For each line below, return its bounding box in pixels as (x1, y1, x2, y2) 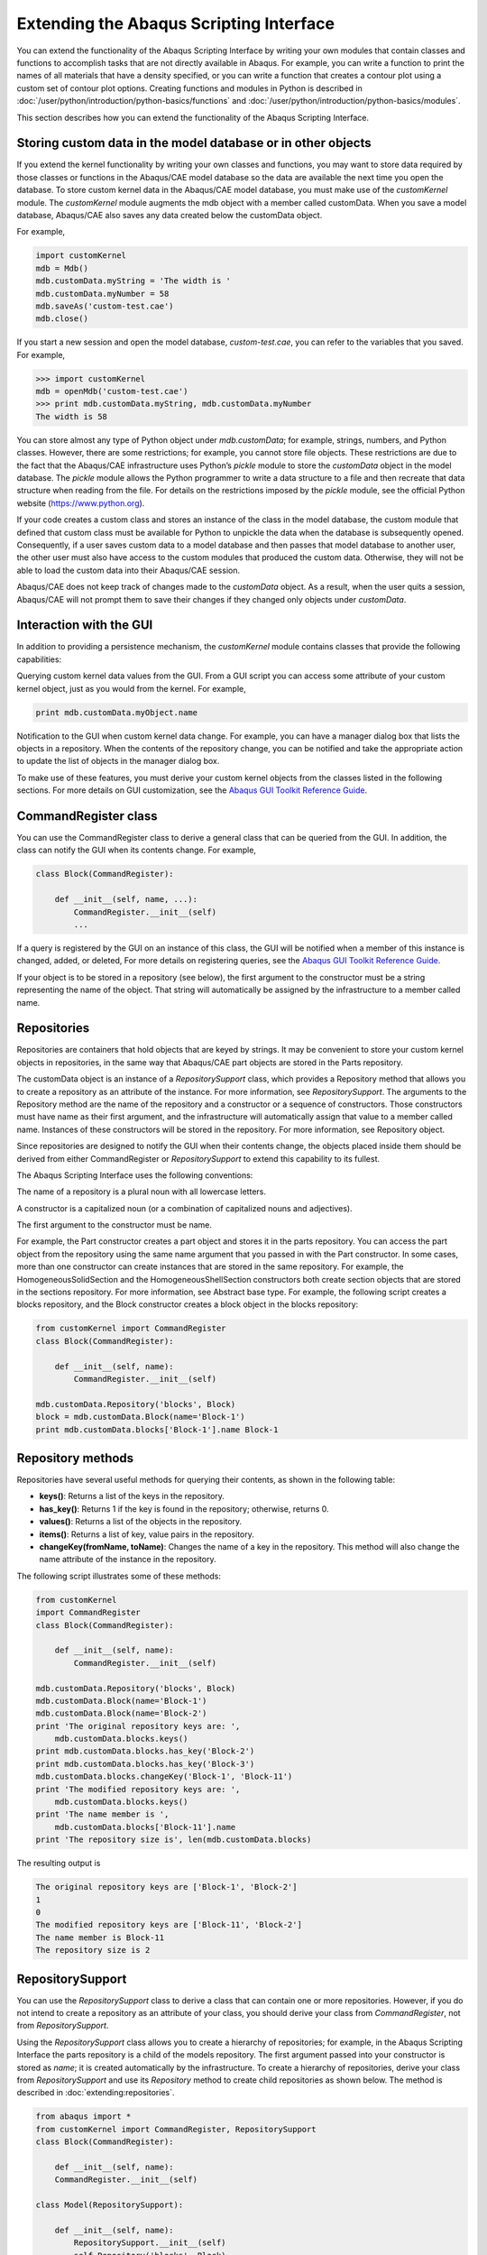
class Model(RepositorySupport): (35, 2200, 184, 2210)
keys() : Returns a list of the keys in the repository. (39, 1491, 225, 1502)
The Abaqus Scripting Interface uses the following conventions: (16, 1169, 253, 1181)
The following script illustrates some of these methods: (16, 1570, 221, 1581)
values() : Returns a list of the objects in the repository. (39, 1516, 243, 1527)
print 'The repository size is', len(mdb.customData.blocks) (35, 1835, 312, 1845)
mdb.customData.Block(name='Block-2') (35, 1708, 207, 1718)
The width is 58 (35, 411, 108, 421)
